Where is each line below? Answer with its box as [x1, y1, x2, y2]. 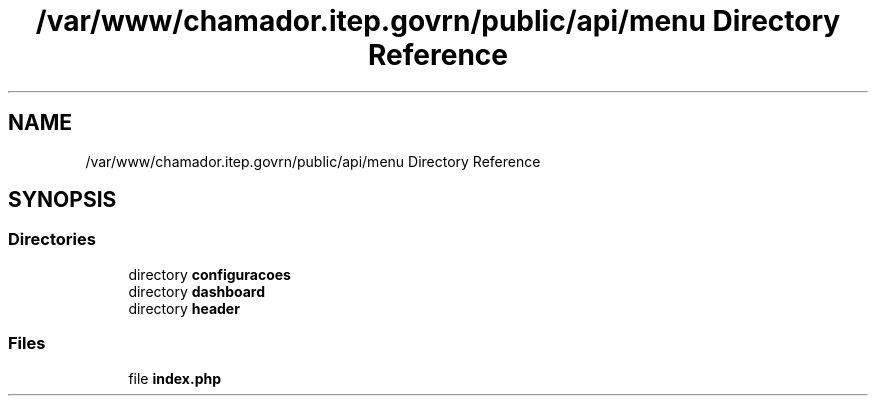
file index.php [128, 369, 222, 387]
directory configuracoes [128, 265, 291, 283]
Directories [8, 229, 96, 250]
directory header [128, 299, 240, 317]
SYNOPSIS [8, 187, 117, 213]
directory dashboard [128, 282, 266, 300]
